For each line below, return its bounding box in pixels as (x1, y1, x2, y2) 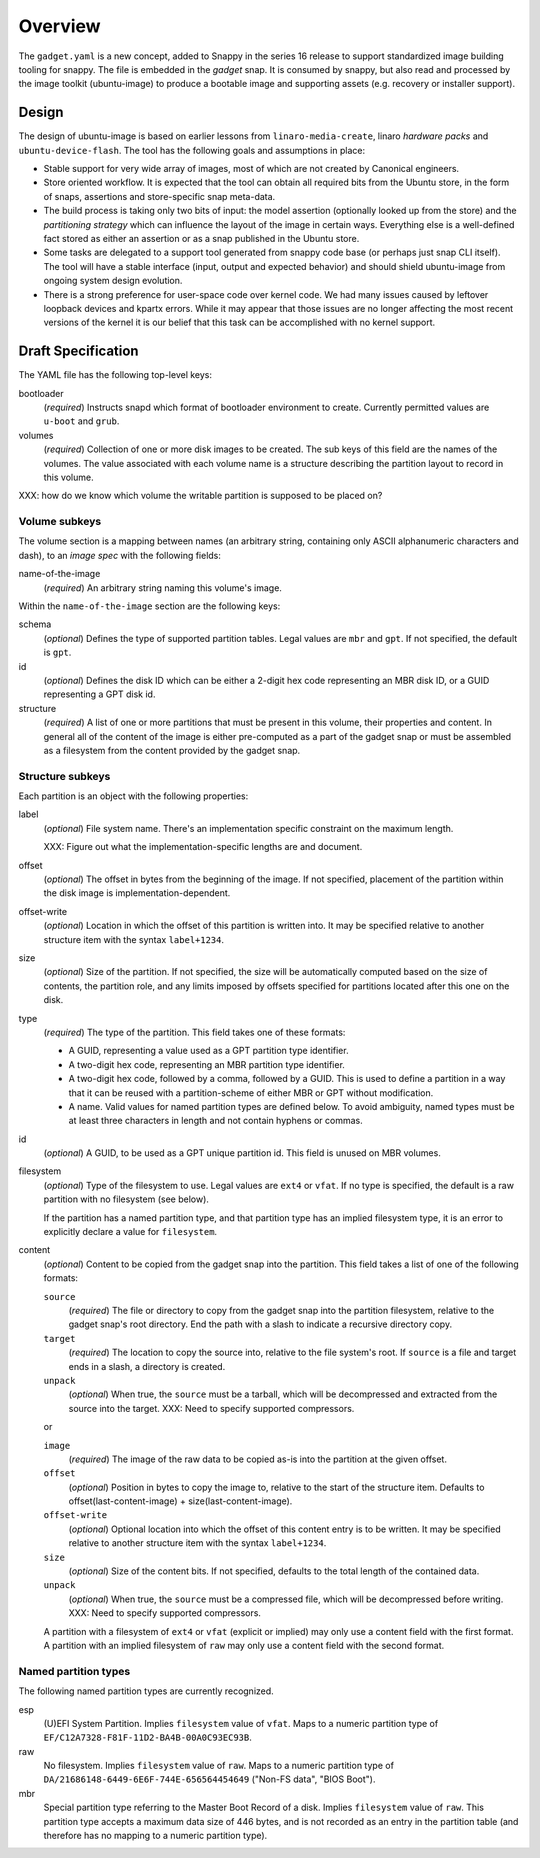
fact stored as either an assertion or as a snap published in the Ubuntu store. (43, 232, 360, 244)
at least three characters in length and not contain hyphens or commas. (68, 1115, 364, 1127)
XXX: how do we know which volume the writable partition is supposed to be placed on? (18, 490, 383, 502)
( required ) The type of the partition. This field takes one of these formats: (43, 1026, 346, 1038)
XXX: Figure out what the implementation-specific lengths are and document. (43, 841, 363, 853)
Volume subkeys (18, 515, 102, 529)
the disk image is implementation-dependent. (43, 887, 231, 899)
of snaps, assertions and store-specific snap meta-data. (43, 190, 276, 202)
